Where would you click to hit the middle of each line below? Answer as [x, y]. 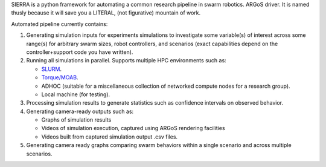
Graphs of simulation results [76, 120]
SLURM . [52, 69]
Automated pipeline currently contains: [59, 24]
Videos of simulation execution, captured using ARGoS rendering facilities [133, 128]
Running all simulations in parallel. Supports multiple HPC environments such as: [126, 61]
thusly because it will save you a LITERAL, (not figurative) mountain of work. [106, 13]
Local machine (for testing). [76, 94]
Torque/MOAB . [60, 77]
